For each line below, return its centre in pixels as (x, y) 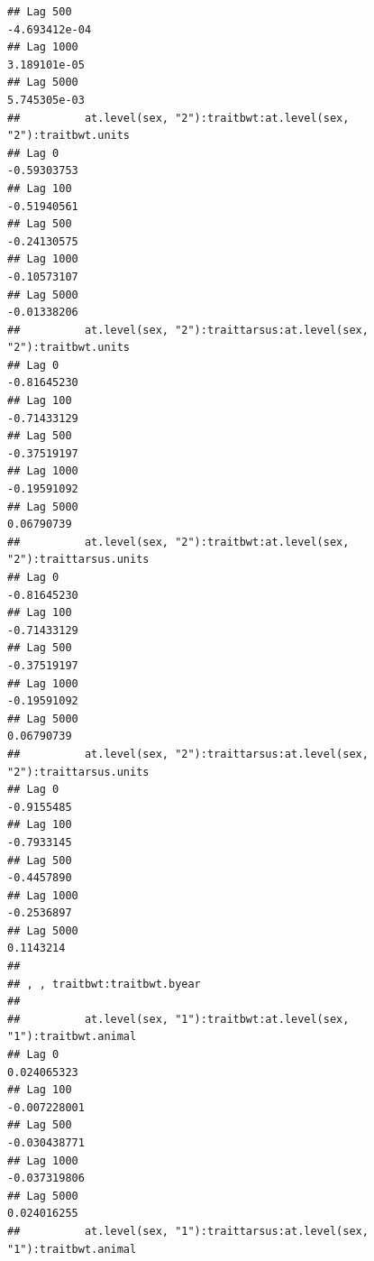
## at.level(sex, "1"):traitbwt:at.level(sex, (178, 1019)
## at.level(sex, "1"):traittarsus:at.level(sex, (188, 1231)
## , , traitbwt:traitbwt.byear (104, 984)
